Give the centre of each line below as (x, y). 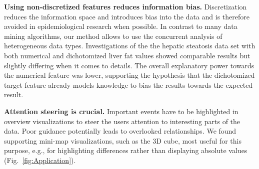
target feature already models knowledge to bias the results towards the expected (128, 84)
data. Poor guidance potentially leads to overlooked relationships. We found (120, 131)
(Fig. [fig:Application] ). (40, 160)
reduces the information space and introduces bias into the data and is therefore (127, 16)
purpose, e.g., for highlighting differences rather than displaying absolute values (126, 150)
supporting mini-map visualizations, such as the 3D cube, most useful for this (123, 140)
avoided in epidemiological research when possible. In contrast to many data (121, 26)
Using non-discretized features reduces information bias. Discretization (125, 6)
